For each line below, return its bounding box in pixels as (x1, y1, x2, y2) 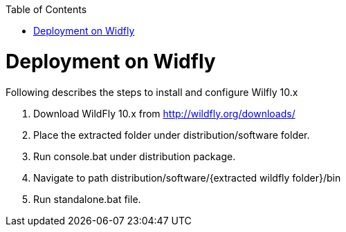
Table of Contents (6, 3, 87, 15)
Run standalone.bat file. (33, 193, 141, 205)
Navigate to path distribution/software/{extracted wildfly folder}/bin (33, 171, 341, 184)
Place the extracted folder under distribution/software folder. (33, 128, 310, 141)
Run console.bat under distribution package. (33, 150, 236, 162)
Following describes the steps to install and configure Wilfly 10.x (6, 86, 298, 98)
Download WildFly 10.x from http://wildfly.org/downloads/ (33, 107, 295, 119)
